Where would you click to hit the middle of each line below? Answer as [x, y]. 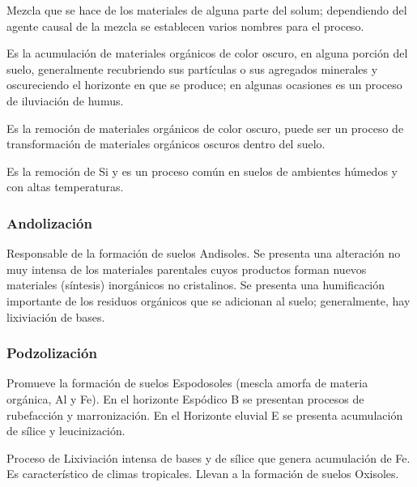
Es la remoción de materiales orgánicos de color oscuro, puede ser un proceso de [205, 128]
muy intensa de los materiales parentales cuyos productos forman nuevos [187, 269]
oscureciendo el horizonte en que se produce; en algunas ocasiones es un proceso [204, 85]
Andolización [49, 222]
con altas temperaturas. [65, 187]
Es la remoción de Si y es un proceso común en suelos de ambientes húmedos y [202, 171]
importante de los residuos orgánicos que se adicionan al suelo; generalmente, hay [208, 300]
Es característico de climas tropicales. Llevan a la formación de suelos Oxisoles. [203, 474]
